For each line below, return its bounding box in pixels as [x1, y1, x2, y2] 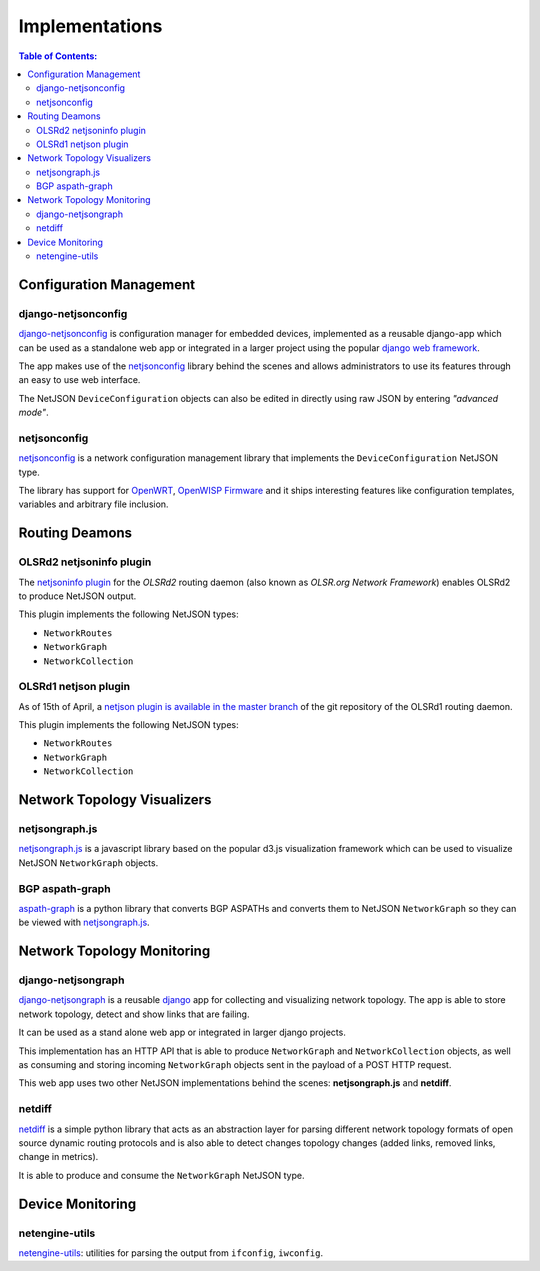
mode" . [18, 406, 49, 419]
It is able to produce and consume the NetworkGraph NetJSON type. [18, 1169, 305, 1181]
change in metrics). [18, 1151, 99, 1163]
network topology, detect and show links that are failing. [18, 1008, 250, 1020]
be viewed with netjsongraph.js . [18, 916, 150, 929]
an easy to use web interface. [18, 374, 141, 386]
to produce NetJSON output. [18, 590, 137, 602]
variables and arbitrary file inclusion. [18, 498, 169, 510]
